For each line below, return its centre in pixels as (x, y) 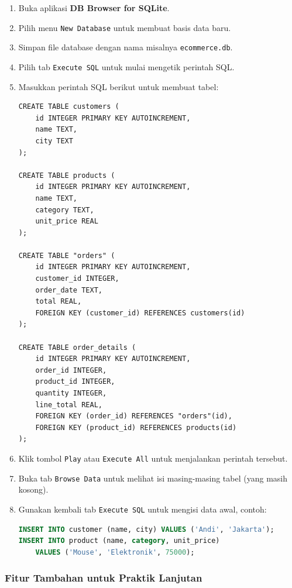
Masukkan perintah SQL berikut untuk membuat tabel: (118, 86)
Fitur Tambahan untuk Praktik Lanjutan (104, 578)
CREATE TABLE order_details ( (77, 347)
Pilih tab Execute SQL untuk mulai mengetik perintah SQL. (126, 66)
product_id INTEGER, (75, 382)
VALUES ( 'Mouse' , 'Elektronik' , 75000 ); (115, 552)
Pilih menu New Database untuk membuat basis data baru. (125, 27)
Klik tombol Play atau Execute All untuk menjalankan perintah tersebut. (153, 458)
